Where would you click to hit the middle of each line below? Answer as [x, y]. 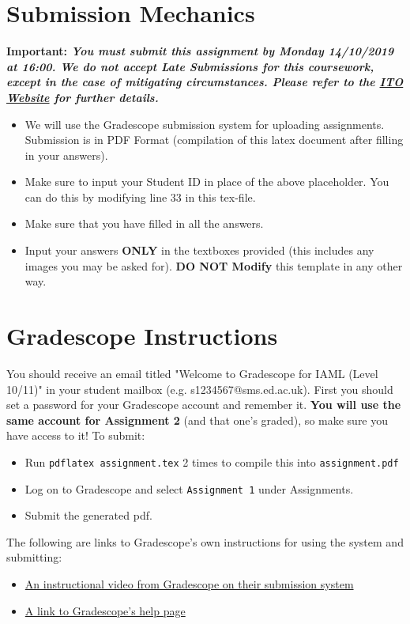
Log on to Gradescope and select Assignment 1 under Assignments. [189, 488]
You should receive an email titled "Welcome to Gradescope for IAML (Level [192, 373]
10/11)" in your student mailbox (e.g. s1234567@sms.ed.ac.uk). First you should [200, 389]
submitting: [34, 557]
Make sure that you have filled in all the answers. [144, 223]
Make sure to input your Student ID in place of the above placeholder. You [207, 182]
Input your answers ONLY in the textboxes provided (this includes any [199, 250]
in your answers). [66, 155]
